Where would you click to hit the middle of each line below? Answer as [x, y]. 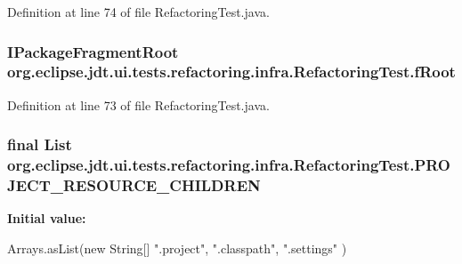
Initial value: [47, 218]
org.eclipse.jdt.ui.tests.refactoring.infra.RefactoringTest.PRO [229, 165]
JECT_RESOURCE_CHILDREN [134, 185]
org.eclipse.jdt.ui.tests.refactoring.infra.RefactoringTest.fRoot [231, 72]
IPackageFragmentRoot [93, 51]
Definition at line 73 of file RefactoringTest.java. [138, 104]
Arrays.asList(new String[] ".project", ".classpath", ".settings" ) [177, 248]
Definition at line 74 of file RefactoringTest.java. [138, 12]
